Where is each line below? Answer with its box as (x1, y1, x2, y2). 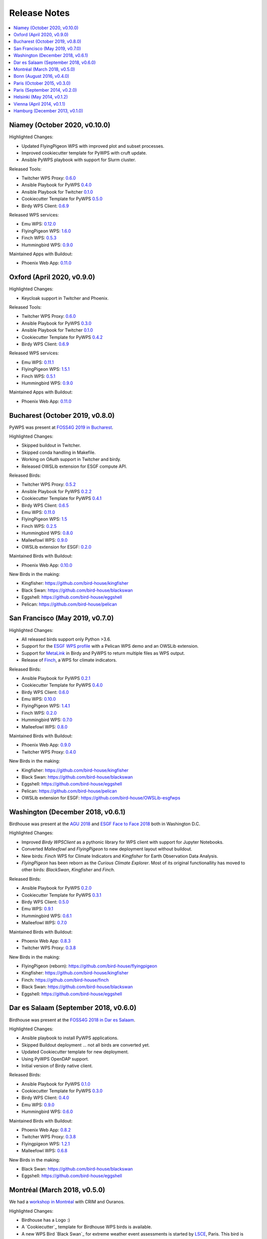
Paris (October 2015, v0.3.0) (13, 80, 71, 86)
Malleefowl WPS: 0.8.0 (21, 724, 68, 730)
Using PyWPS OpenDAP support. (21, 1056, 89, 1062)
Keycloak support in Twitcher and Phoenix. (21, 295, 109, 301)
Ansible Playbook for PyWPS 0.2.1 (21, 675, 91, 681)
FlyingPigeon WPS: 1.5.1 (21, 366, 70, 372)
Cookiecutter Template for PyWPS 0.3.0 (21, 1088, 103, 1094)
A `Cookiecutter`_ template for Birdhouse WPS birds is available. (21, 1224, 152, 1230)
